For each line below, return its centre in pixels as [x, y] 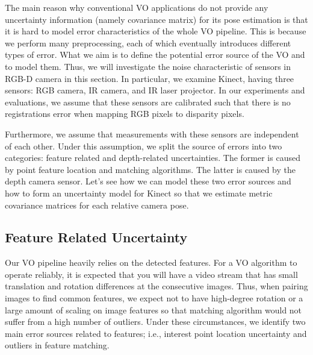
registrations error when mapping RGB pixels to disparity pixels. [125, 114]
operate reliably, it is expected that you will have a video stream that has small [151, 274]
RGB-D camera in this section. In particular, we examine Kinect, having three [150, 78]
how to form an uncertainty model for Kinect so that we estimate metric [139, 193]
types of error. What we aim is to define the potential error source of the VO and [155, 55]
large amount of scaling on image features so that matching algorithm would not [153, 309]
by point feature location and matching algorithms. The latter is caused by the [150, 169]
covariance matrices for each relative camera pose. [97, 205]
